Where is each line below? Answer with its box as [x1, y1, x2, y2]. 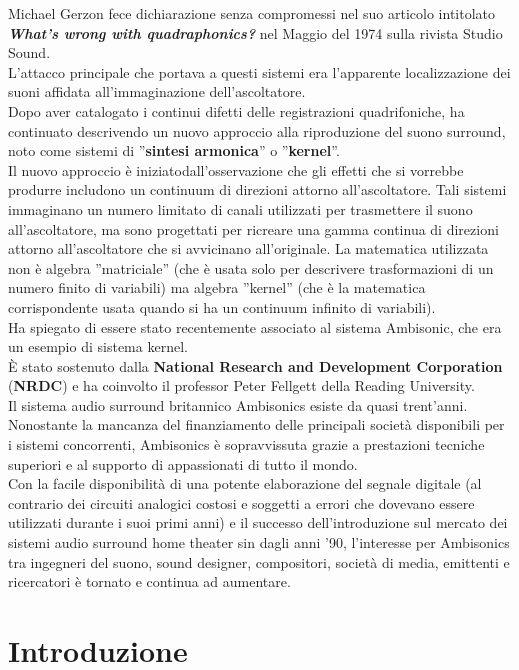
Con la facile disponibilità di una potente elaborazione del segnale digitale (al [8, 473, 482, 494]
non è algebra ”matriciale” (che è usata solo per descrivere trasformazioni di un [8, 257, 494, 278]
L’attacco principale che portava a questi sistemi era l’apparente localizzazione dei [8, 61, 511, 82]
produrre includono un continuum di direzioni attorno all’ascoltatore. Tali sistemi [8, 179, 507, 200]
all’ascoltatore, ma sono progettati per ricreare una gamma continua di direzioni [8, 218, 499, 239]
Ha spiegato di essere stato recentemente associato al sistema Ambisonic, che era [8, 316, 502, 337]
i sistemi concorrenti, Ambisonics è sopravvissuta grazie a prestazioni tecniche [8, 434, 485, 455]
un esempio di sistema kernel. [8, 336, 188, 357]
